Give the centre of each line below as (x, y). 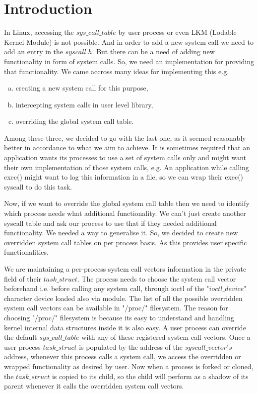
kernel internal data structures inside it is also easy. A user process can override (125, 327)
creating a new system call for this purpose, (82, 88)
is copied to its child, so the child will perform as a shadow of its (150, 376)
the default (21, 337)
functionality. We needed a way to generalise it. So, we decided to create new (121, 233)
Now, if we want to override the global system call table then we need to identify (127, 203)
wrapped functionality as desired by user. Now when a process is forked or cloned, (129, 366)
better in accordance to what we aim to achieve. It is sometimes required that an (127, 148)
